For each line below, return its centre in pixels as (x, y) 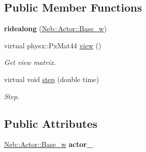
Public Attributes (51, 123)
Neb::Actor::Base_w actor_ (49, 144)
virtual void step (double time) (52, 79)
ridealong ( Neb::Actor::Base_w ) (55, 28)
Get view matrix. (30, 62)
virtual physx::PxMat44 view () (53, 45)
